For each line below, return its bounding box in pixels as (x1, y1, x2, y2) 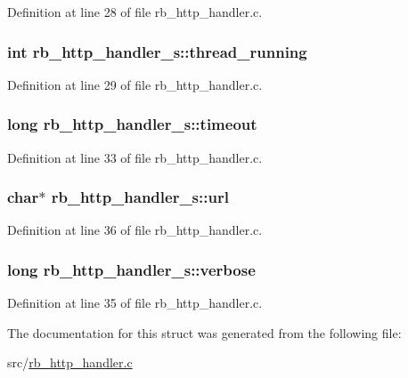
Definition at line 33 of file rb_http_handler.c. (7, 148, 263, 166)
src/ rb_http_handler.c (7, 353, 133, 372)
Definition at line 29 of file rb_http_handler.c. (7, 75, 263, 93)
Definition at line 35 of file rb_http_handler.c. (7, 294, 263, 312)
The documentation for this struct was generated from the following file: (7, 323, 402, 342)
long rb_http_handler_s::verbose (7, 258, 256, 280)
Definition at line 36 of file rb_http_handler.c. (7, 221, 263, 239)
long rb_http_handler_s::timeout (7, 113, 257, 135)
